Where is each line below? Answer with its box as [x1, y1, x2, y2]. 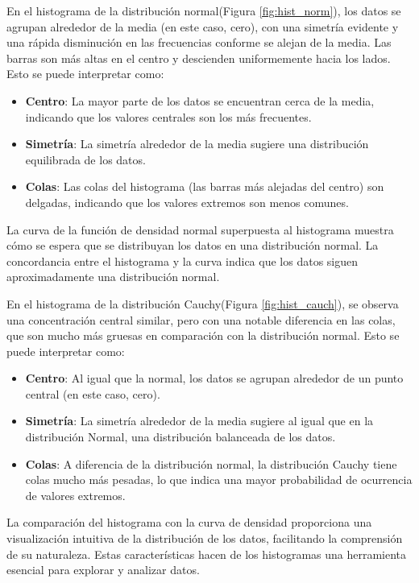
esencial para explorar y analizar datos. [6, 561, 200, 578]
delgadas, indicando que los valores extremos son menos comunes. [25, 193, 349, 210]
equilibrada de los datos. [25, 151, 146, 167]
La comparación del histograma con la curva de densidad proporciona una [6, 514, 372, 531]
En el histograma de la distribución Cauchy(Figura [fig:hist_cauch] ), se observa [6, 295, 399, 312]
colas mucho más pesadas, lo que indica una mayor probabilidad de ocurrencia [25, 471, 413, 488]
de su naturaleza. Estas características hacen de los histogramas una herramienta [6, 545, 407, 562]
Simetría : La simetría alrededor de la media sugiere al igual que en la [25, 412, 374, 429]
